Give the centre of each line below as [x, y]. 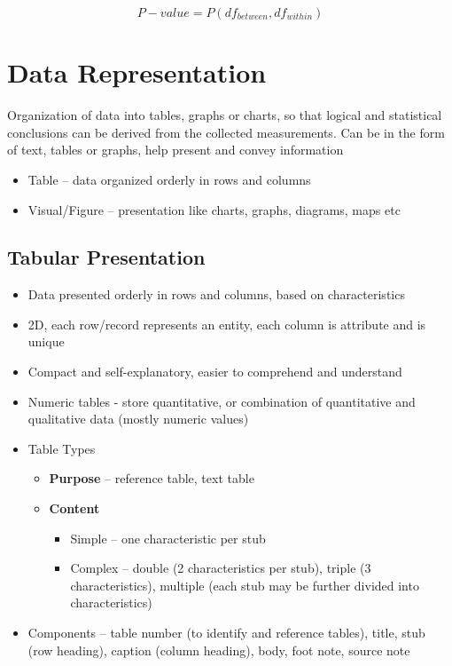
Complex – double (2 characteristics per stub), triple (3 [221, 568]
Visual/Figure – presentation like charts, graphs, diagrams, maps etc [214, 209]
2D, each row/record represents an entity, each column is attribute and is [227, 324]
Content [74, 508]
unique [46, 341]
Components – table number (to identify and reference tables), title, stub [226, 633]
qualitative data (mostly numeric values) [138, 419]
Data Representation [137, 72]
